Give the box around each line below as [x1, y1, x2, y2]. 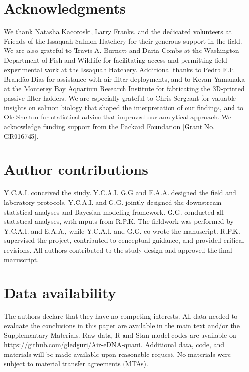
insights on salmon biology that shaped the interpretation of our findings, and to [4, 102, 244, 112]
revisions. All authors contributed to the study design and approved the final [4, 244, 232, 254]
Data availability [4, 283, 116, 303]
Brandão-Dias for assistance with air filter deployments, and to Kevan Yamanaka [4, 74, 245, 84]
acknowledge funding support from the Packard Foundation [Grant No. [4, 121, 215, 132]
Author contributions [4, 159, 148, 179]
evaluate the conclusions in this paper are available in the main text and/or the [4, 320, 240, 330]
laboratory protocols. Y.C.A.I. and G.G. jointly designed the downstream [4, 197, 222, 207]
